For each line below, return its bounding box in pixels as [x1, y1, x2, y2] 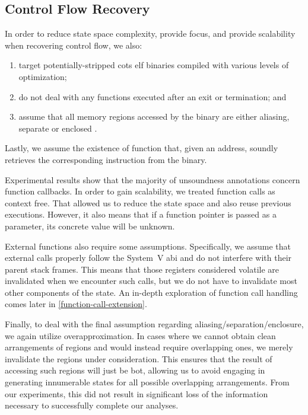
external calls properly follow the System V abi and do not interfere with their [5, 251, 292, 264]
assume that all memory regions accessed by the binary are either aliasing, [18, 110, 290, 123]
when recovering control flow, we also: [5, 39, 142, 51]
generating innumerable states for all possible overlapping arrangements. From [5, 376, 290, 388]
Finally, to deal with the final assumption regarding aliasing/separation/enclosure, [5, 318, 304, 330]
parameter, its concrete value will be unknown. [5, 219, 175, 232]
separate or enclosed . [18, 122, 97, 134]
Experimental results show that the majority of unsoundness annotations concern [5, 173, 300, 186]
